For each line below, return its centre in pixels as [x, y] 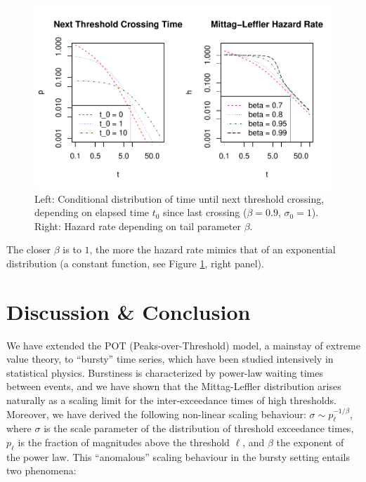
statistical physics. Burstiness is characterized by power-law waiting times [165, 372]
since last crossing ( [205, 212]
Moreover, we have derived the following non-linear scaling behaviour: [156, 414]
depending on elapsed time [92, 212]
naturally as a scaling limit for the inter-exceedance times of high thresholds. [171, 400]
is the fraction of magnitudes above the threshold [124, 442]
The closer [29, 249]
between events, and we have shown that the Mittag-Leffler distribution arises [174, 386]
